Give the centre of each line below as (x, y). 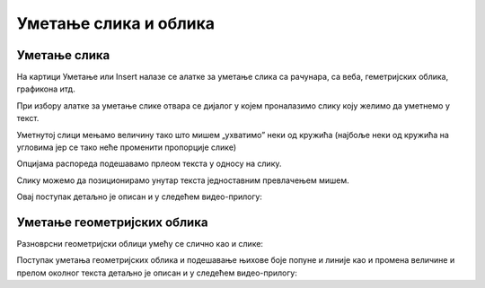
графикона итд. (46, 89)
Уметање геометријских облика (112, 223)
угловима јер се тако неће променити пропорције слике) (127, 147)
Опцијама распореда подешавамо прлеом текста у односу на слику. (149, 164)
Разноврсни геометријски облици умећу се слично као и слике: (140, 244)
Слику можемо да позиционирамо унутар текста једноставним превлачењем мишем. (183, 180)
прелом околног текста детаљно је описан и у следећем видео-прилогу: (157, 273)
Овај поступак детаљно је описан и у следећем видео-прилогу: (139, 196)
